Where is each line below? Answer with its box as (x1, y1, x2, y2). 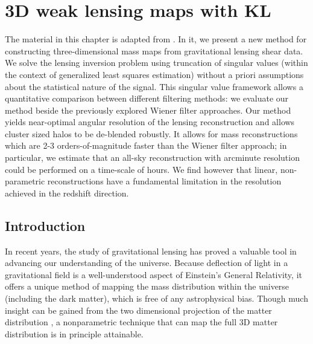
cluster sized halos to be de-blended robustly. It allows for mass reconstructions (5, 127, 298, 140)
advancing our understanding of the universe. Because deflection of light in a (5, 256, 288, 269)
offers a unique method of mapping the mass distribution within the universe (5, 280, 289, 293)
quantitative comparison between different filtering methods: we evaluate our (5, 92, 289, 105)
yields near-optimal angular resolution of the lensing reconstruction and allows (5, 115, 295, 128)
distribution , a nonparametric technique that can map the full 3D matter (5, 316, 278, 328)
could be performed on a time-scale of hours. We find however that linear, (5, 163, 278, 175)
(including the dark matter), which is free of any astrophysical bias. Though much (5, 292, 308, 305)
